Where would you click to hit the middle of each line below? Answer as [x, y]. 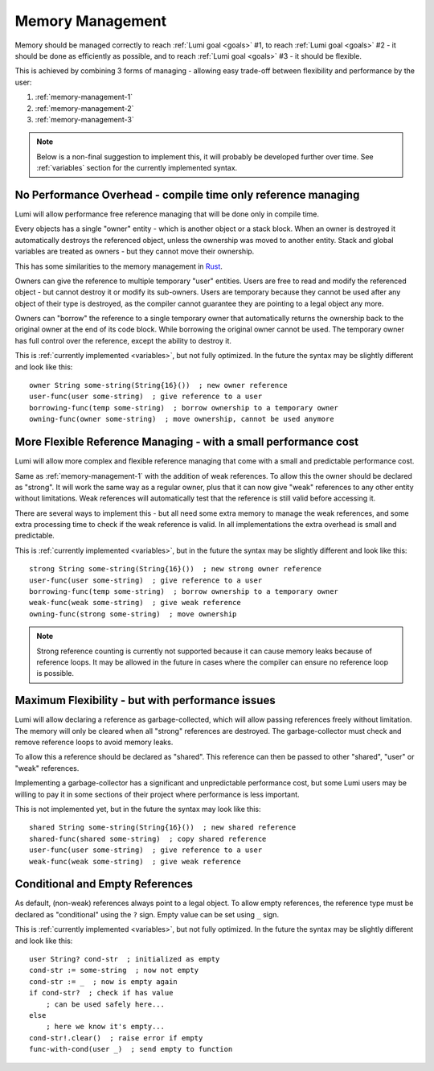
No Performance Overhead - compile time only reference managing [187, 194]
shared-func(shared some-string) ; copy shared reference [148, 838]
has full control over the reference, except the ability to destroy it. [123, 340]
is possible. [55, 673]
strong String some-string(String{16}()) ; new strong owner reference [175, 569]
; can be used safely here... [105, 1004]
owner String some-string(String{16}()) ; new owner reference [159, 385]
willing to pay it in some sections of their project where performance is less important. [158, 794]
